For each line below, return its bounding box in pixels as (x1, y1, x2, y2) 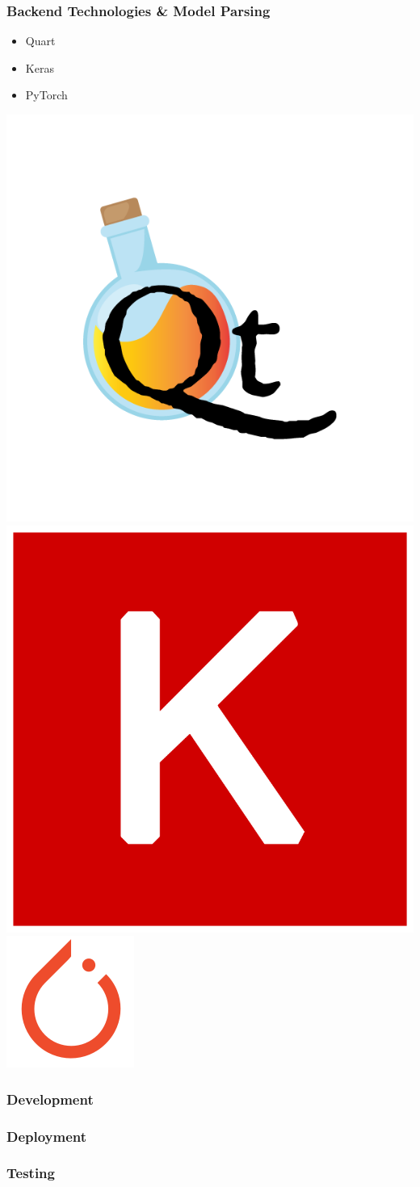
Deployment (6, 1126, 87, 1146)
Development (6, 1088, 94, 1109)
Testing (6, 1163, 55, 1183)
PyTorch (25, 86, 68, 103)
